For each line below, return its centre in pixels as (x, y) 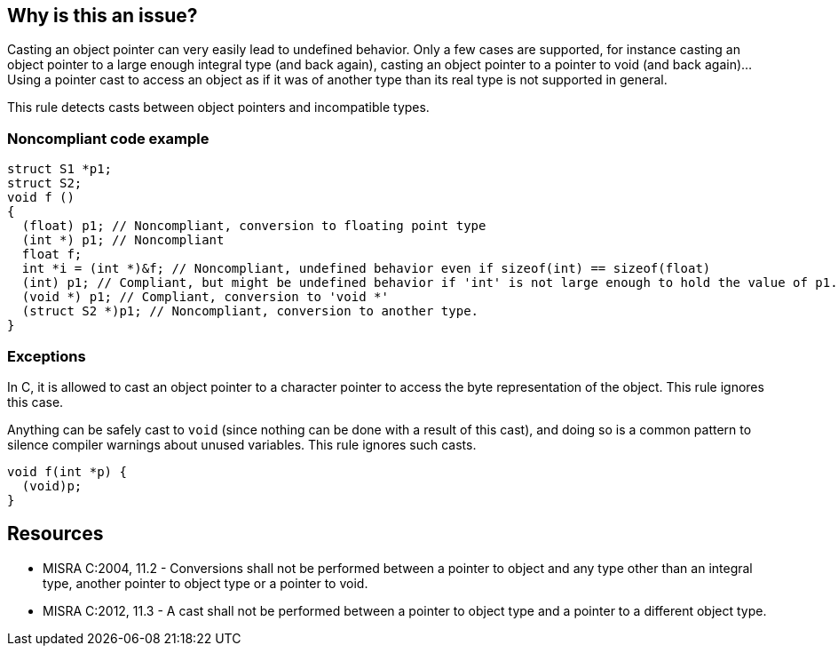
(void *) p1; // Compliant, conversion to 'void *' (205, 297)
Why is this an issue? (103, 16)
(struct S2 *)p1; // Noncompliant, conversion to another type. (250, 311)
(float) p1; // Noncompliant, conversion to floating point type (254, 226)
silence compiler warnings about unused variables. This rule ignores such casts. (242, 444)
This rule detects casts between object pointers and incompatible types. (218, 108)
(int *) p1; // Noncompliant (123, 240)
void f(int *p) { (67, 471)
